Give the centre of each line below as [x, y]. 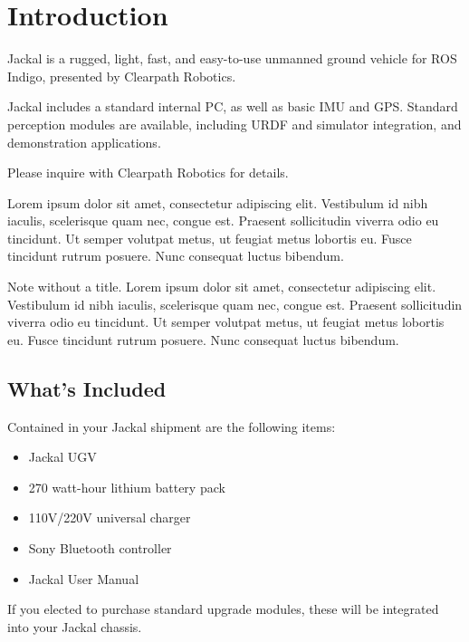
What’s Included [87, 388]
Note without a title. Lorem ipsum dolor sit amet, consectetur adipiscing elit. [222, 287]
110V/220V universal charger [110, 517]
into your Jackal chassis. [75, 626]
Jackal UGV [62, 457]
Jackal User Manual [84, 578]
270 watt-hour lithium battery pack [127, 487]
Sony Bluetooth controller [100, 548]
